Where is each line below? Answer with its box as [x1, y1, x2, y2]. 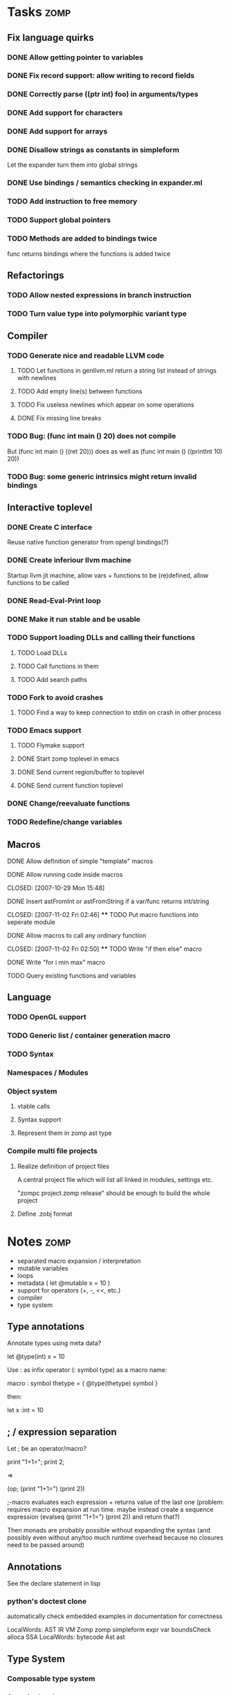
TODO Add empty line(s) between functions [17, 387, 143, 396]
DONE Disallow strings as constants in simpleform [7, 145, 180, 155]
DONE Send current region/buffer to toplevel [17, 768, 145, 777]
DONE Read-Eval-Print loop [7, 595, 102, 605]
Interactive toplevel [7, 502, 93, 514]
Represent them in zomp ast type [17, 1129, 112, 1138]
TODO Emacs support [7, 725, 82, 735]
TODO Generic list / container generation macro [7, 1031, 171, 1041]
